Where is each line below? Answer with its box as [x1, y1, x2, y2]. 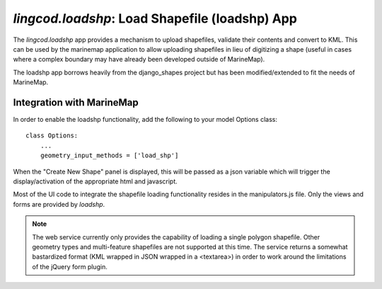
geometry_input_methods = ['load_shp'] [40, 152, 179, 159]
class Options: [25, 132, 79, 140]
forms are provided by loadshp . [13, 200, 105, 208]
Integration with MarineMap [13, 96, 139, 108]
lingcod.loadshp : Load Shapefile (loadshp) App [13, 11, 297, 26]
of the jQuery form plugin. [32, 262, 108, 271]
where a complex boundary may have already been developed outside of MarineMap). [13, 55, 265, 64]
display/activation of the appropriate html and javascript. [13, 177, 178, 186]
